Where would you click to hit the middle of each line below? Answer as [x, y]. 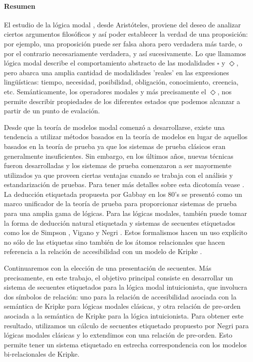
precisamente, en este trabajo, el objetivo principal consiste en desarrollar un [119, 277]
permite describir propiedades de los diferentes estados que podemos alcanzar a [122, 101]
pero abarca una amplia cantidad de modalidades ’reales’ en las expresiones [117, 72]
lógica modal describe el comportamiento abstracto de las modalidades [109, 63]
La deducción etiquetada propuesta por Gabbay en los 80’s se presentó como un [123, 194]
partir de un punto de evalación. [52, 111]
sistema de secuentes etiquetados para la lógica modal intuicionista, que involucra [126, 287]
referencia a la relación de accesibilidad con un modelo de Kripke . [103, 251]
